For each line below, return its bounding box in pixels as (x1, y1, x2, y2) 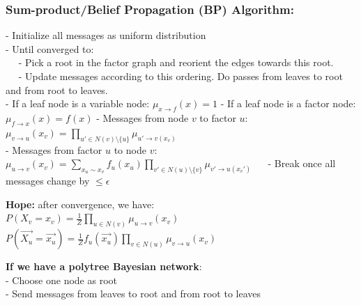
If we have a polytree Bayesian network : (6, 259, 202, 274)
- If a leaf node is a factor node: (220, 96, 356, 111)
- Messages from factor (6, 142, 102, 157)
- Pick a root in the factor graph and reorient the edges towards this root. (18, 55, 334, 70)
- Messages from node (96, 110, 189, 125)
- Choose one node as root (6, 272, 118, 287)
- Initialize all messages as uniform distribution (6, 28, 206, 42)
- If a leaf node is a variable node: (6, 96, 150, 111)
